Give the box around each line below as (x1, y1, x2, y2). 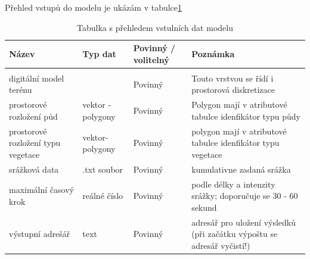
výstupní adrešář (9, 227, 70, 240)
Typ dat (82, 47, 116, 60)
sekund (191, 201, 217, 213)
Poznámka (191, 47, 235, 60)
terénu (9, 83, 32, 96)
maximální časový (9, 183, 74, 196)
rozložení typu (9, 136, 61, 149)
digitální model (9, 71, 64, 84)
